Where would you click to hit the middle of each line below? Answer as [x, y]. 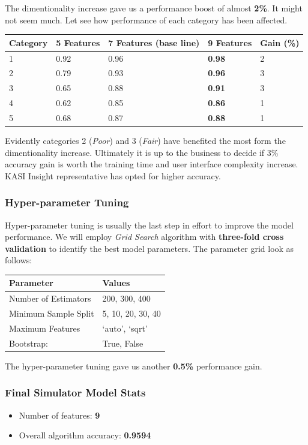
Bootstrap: [29, 343]
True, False [123, 343]
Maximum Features [45, 328]
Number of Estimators [50, 298]
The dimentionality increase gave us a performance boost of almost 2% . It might [154, 8]
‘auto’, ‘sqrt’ [125, 328]
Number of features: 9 [59, 415]
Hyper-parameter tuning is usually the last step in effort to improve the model [149, 225]
